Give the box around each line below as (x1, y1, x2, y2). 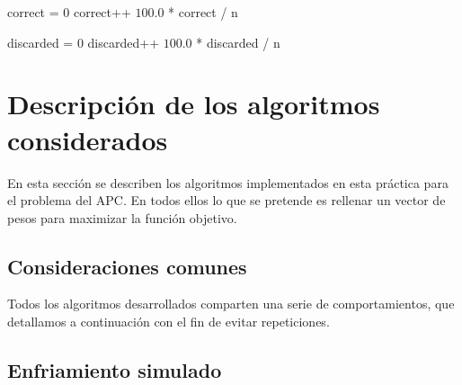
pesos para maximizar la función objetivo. (7, 208, 237, 227)
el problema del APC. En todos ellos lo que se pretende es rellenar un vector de (7, 191, 446, 210)
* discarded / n (196, 32, 280, 51)
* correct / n (168, 3, 238, 21)
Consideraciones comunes (7, 252, 247, 280)
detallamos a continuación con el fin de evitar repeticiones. (7, 312, 330, 331)
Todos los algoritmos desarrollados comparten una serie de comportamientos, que (7, 294, 455, 313)
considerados (7, 121, 168, 157)
